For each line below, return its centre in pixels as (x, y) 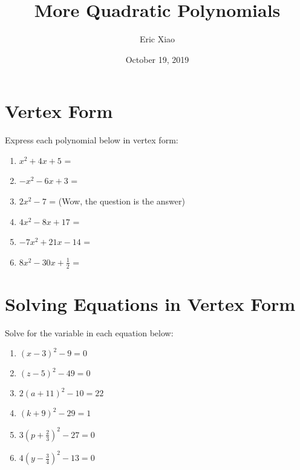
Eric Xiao (157, 39)
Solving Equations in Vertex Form (150, 303)
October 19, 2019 (157, 59)
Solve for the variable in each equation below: (89, 332)
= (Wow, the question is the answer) (117, 201)
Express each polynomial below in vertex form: (92, 140)
